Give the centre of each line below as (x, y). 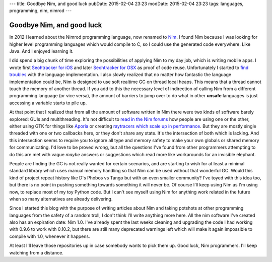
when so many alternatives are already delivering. (61, 199)
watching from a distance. (37, 252)
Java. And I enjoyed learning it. (42, 51)
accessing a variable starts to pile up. (48, 103)
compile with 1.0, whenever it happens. (50, 236)
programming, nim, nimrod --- (41, 11)
